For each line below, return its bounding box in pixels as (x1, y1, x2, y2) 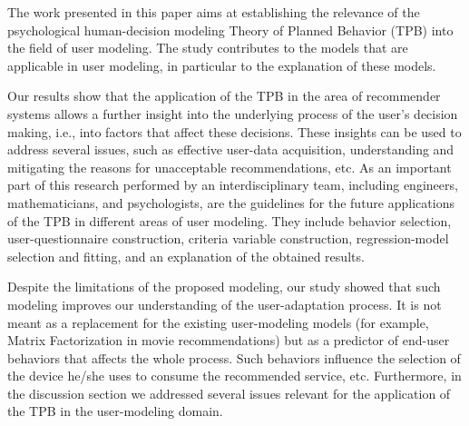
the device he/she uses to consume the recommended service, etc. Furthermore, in (7, 366, 462, 385)
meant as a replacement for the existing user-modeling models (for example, (7, 312, 429, 332)
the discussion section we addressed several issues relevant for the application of (7, 383, 451, 402)
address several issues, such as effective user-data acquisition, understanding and (7, 140, 454, 159)
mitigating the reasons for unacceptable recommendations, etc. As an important (7, 157, 452, 176)
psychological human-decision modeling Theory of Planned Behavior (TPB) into (7, 20, 454, 39)
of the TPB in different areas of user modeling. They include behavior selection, (7, 211, 452, 230)
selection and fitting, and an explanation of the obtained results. (7, 246, 365, 265)
